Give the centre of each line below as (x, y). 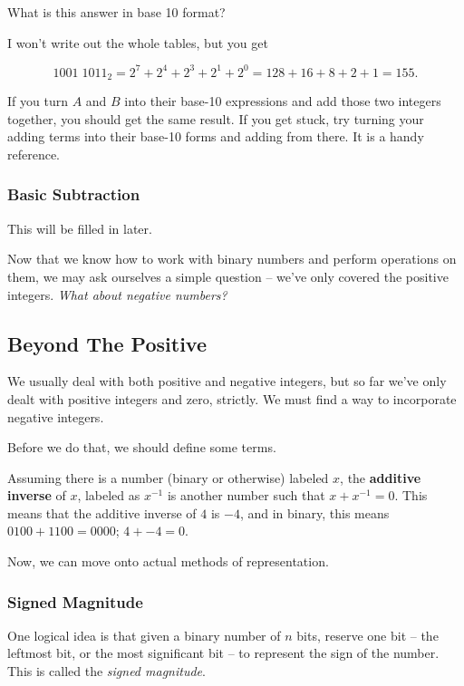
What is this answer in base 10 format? (116, 12)
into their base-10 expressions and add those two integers (283, 101)
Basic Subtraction (74, 194)
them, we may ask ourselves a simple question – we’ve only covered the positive (228, 276)
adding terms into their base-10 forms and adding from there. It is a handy (216, 136)
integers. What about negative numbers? (117, 294)
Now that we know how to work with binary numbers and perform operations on (232, 259)
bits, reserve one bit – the (367, 635)
